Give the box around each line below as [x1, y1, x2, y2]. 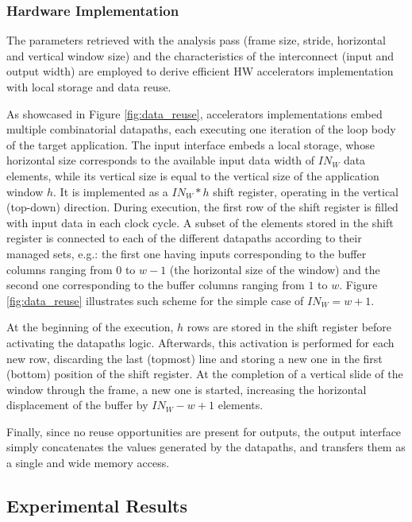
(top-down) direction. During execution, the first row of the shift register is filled [6, 199, 399, 215]
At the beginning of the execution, [6, 319, 174, 335]
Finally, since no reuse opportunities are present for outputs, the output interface [6, 423, 402, 439]
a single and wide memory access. [6, 454, 170, 471]
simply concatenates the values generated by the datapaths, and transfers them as [6, 439, 406, 455]
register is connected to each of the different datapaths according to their [6, 230, 362, 246]
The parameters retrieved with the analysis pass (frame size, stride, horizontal [6, 32, 386, 48]
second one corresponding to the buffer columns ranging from [6, 276, 305, 293]
